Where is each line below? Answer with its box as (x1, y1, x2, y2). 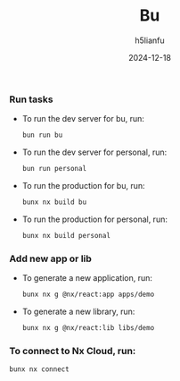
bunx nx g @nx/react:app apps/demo (21, 290, 155, 300)
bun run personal (21, 165, 87, 174)
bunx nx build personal (21, 231, 111, 240)
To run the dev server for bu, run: (21, 114, 145, 124)
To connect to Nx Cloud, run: (9, 344, 136, 357)
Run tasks (9, 93, 53, 106)
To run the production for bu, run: (21, 181, 145, 191)
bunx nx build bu (21, 198, 87, 207)
